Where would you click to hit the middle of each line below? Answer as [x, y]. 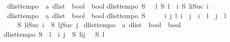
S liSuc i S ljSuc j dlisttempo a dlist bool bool [99, 25]
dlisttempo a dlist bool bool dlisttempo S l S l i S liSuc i [108, 6]
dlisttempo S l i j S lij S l [54, 34]
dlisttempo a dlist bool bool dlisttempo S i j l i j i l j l [116, 15]
